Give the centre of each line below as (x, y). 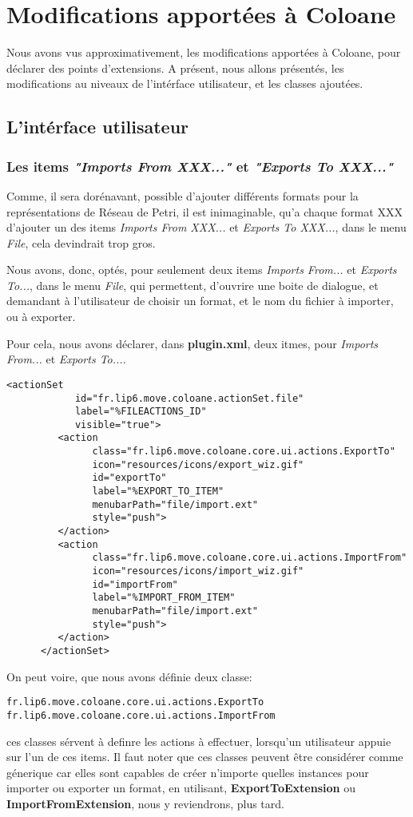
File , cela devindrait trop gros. (81, 242)
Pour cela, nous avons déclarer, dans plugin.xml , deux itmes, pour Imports (193, 343)
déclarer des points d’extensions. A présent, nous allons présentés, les (175, 67)
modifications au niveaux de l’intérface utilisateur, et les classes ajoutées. (185, 83)
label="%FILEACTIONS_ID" (141, 412)
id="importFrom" (135, 584)
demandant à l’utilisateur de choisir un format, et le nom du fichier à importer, (200, 301)
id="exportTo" (129, 478)
